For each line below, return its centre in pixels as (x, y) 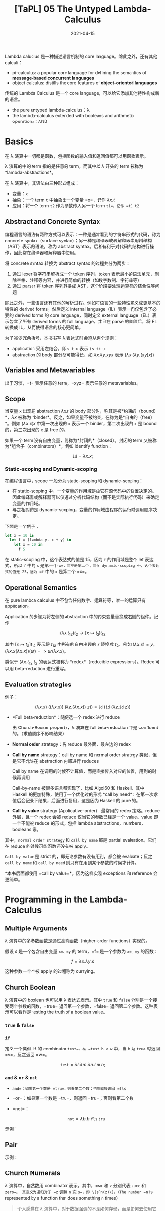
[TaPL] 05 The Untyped (63, 9)
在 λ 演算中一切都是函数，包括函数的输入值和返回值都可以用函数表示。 (77, 156)
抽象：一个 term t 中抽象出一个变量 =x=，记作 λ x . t (63, 200)
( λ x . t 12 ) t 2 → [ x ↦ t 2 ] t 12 (83, 633)
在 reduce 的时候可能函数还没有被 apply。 (48, 846)
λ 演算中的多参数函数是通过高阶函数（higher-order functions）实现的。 (78, 941)
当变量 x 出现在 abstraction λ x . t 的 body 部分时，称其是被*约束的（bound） (82, 411)
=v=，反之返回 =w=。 (27, 1055)
